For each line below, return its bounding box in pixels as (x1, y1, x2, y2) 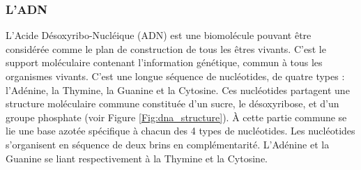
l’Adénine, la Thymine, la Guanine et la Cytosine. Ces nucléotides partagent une (6, 82, 350, 97)
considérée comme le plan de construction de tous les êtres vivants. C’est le (6, 41, 326, 56)
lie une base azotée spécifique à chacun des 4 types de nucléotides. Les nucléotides (6, 123, 355, 138)
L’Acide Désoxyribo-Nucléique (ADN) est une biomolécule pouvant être (6, 28, 312, 42)
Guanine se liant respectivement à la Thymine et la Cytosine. (6, 150, 268, 165)
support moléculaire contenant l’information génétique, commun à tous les (6, 55, 323, 70)
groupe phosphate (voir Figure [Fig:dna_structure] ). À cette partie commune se (6, 109, 347, 124)
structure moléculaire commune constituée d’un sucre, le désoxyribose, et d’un (6, 96, 339, 111)
